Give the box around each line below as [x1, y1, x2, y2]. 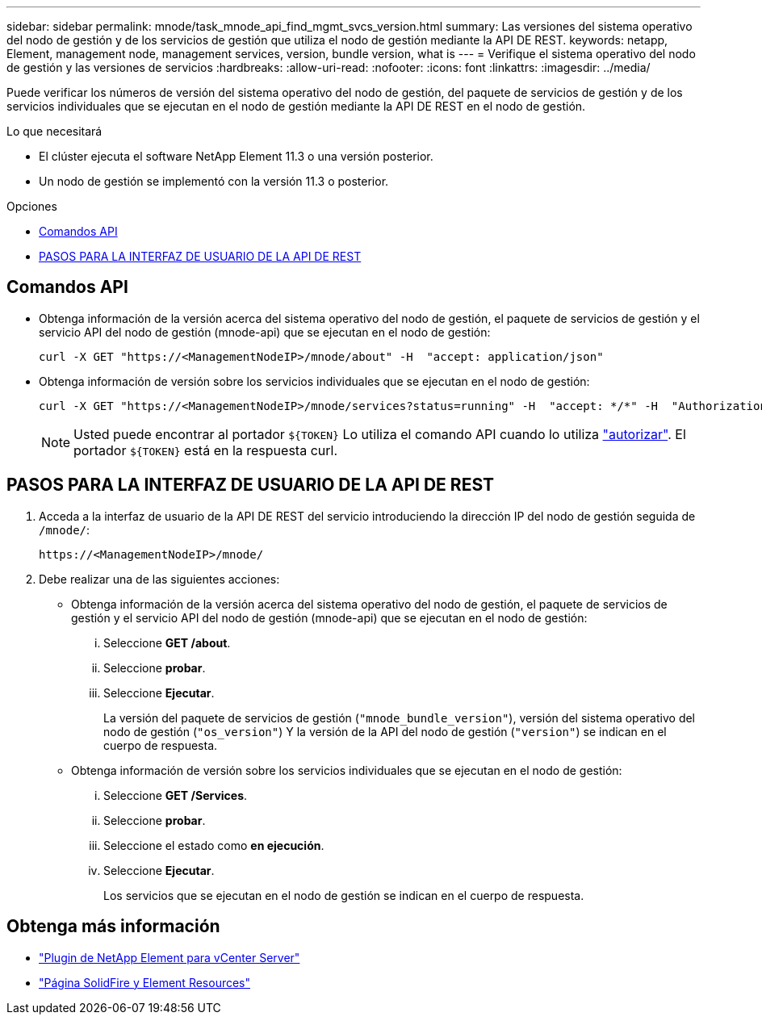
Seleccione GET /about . [103, 635, 231, 650]
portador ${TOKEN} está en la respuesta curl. [73, 441, 337, 458]
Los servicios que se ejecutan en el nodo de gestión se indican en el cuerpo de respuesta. [103, 888, 584, 902]
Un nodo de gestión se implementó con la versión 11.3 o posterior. [39, 174, 389, 188]
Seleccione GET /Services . [103, 788, 248, 802]
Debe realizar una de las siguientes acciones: [39, 571, 280, 586]
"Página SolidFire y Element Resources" [39, 975, 251, 990]
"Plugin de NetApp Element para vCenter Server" [39, 950, 300, 965]
